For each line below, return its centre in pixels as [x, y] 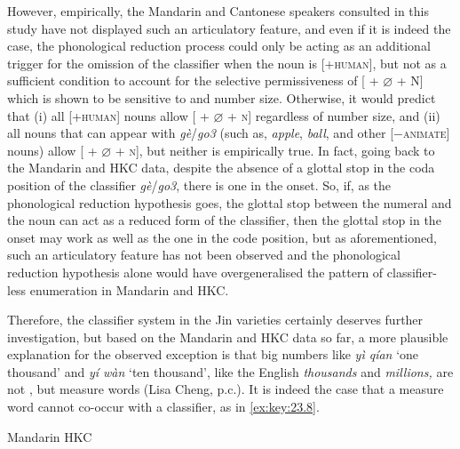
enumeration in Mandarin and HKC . [129, 289]
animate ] [426, 133]
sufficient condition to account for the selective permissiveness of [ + [193, 80]
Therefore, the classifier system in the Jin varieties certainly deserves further [215, 320]
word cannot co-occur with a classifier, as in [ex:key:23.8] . [163, 407]
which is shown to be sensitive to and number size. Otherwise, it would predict [222, 97]
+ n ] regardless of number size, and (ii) [334, 115]
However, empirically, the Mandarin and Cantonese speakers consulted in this [218, 11]
